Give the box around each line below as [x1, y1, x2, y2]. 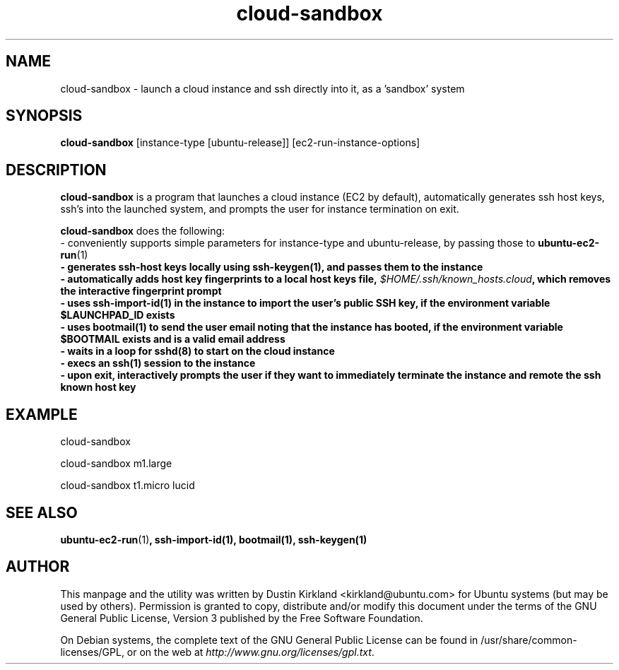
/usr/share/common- [481, 633, 577, 646]
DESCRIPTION [6, 160, 107, 179]
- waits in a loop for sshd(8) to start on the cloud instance [60, 345, 335, 358]
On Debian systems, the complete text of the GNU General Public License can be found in [60, 633, 478, 646]
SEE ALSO [6, 503, 78, 522]
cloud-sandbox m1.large [60, 457, 172, 470]
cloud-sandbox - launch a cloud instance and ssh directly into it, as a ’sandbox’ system [60, 82, 465, 95]
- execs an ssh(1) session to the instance [60, 357, 256, 370]
